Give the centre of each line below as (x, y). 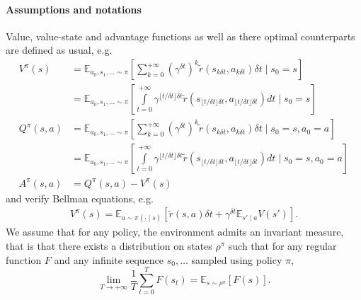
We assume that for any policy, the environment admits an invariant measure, (175, 232)
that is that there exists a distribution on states (109, 246)
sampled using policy (237, 259)
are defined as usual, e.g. (59, 50)
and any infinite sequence (109, 259)
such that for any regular (282, 246)
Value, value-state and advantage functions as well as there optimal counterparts (180, 36)
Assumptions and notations (74, 9)
